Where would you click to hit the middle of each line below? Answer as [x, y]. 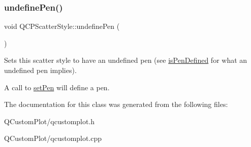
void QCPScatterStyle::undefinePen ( [62, 26]
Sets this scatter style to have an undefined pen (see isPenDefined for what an [126, 60]
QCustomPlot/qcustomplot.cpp [53, 138]
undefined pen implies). [40, 70]
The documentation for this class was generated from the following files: [116, 104]
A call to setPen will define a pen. [57, 87]
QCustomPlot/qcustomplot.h [50, 121]
